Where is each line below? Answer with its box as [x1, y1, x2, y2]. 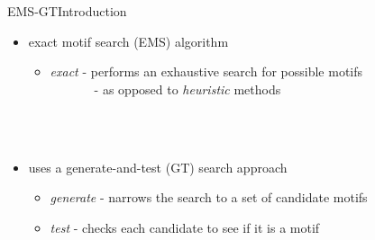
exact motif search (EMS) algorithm [28, 31, 229, 50]
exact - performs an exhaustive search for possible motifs [50, 62, 363, 81]
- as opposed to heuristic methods [94, 79, 281, 98]
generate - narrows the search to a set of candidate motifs [50, 188, 368, 207]
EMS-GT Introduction [7, 2, 127, 20]
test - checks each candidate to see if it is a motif [50, 218, 320, 236]
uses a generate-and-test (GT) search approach [28, 157, 288, 176]
